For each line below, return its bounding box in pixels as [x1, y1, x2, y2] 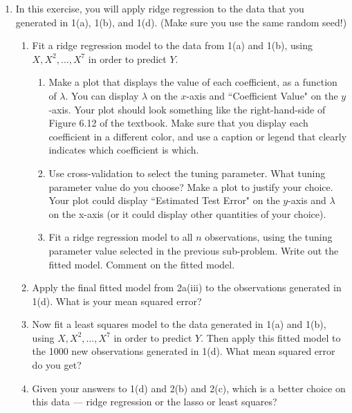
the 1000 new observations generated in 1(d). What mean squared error [32, 344, 335, 358]
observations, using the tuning [205, 230, 333, 244]
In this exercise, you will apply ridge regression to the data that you [15, 1, 304, 15]
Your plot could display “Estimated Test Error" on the [48, 193, 280, 208]
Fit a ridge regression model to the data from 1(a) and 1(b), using [32, 38, 313, 53]
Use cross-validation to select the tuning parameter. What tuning [48, 165, 326, 180]
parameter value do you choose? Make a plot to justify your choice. [48, 179, 333, 194]
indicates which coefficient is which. [48, 143, 199, 157]
